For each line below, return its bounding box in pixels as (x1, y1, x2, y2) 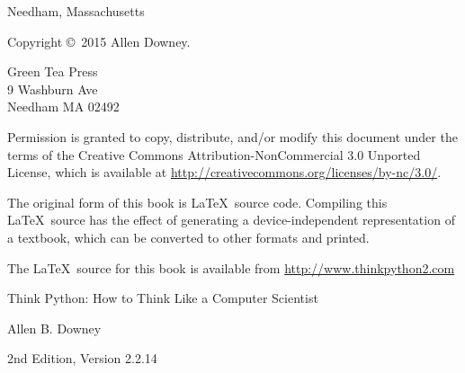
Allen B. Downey (7, 318, 102, 337)
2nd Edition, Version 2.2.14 (7, 349, 157, 368)
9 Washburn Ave (7, 79, 98, 98)
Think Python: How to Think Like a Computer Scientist (7, 289, 318, 307)
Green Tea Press (7, 62, 98, 81)
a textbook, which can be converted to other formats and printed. (7, 227, 370, 246)
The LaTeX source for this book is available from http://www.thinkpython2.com (7, 258, 455, 277)
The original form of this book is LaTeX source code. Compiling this (7, 192, 388, 211)
